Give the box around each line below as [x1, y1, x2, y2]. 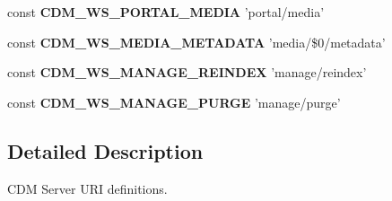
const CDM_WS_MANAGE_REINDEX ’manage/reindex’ [7, 63, 367, 82]
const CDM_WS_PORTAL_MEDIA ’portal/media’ [7, 3, 325, 21]
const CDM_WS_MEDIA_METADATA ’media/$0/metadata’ [7, 32, 386, 51]
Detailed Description [7, 136, 204, 164]
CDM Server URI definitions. [7, 179, 168, 197]
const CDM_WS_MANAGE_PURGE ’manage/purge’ [7, 92, 341, 111]
